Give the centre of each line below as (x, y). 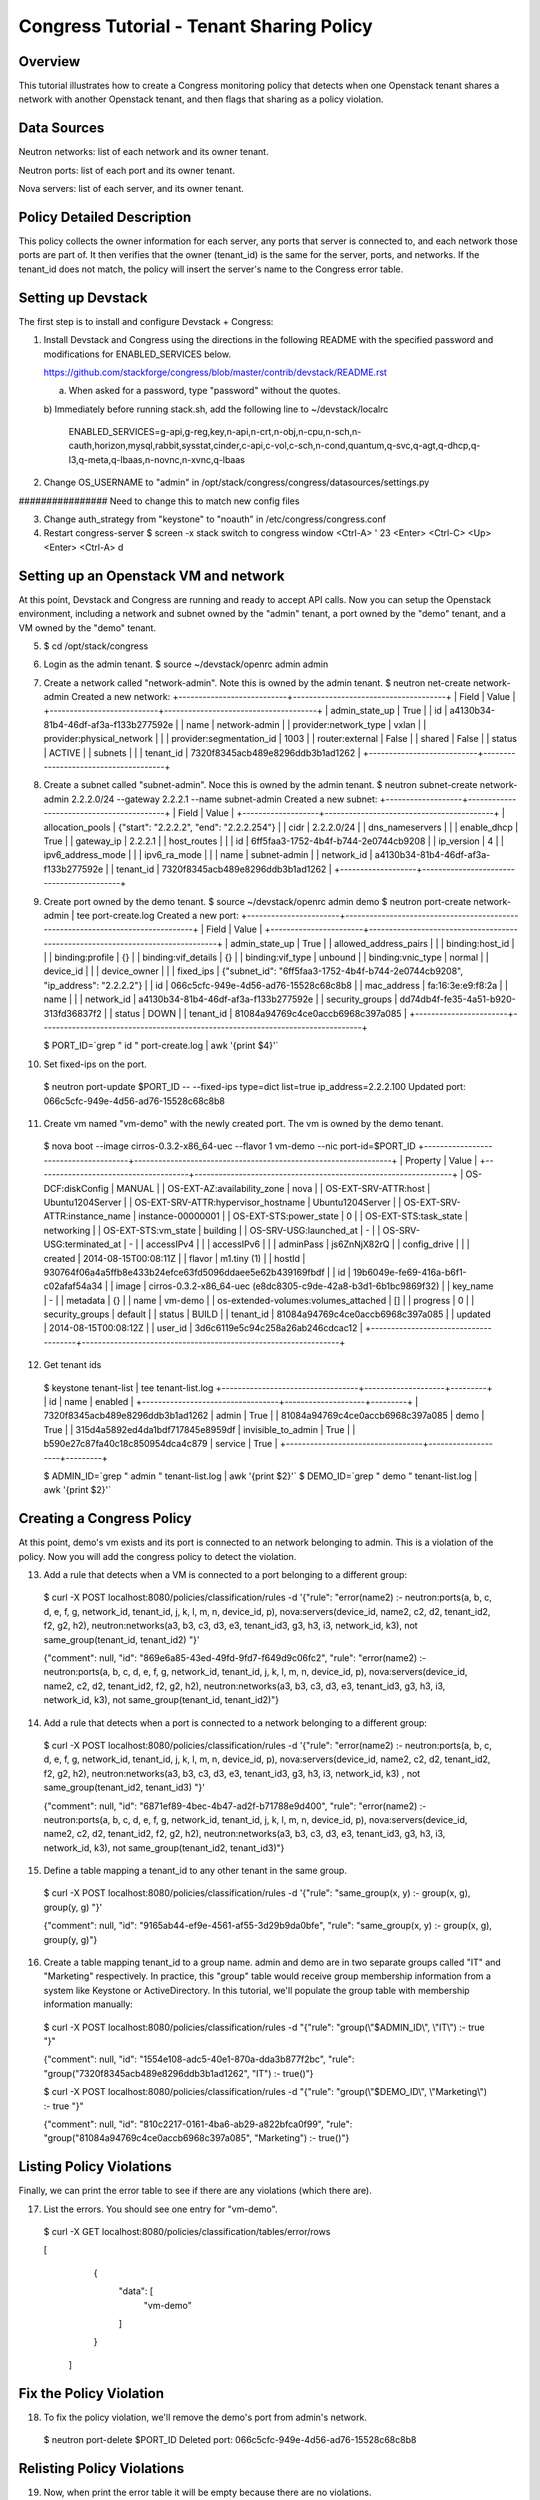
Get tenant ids (72, 1365)
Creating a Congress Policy (105, 1518)
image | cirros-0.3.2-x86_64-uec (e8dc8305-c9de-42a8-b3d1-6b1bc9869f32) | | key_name (304, 1286)
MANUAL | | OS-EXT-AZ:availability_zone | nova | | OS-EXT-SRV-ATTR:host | (273, 1188)
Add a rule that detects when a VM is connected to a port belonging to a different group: (225, 1575)
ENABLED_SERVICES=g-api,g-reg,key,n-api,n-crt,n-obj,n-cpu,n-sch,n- (215, 432)
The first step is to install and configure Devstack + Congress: (146, 321)
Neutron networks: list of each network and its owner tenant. (143, 152)
